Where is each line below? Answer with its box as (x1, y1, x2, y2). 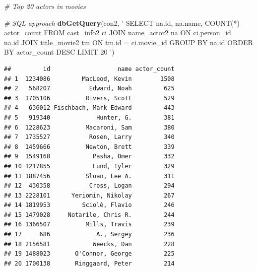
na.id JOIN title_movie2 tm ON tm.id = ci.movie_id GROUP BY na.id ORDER (4, 37, 253, 47)
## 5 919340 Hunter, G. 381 (4, 114, 175, 121)
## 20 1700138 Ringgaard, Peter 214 (4, 260, 175, 267)
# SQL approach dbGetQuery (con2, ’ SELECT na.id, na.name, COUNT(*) (4, 17, 240, 28)
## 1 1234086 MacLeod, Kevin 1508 (4, 75, 175, 82)
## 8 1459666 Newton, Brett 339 (4, 143, 175, 150)
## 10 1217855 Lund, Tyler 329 (4, 162, 175, 170)
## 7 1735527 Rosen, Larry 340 (4, 134, 175, 141)
